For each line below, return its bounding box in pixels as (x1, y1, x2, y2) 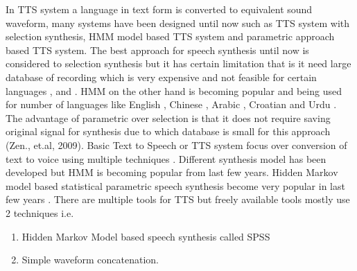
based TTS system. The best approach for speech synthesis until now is (6, 42, 309, 57)
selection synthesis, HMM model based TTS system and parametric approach (6, 29, 335, 44)
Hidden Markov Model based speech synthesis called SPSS (21, 229, 270, 243)
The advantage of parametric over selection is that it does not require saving (6, 110, 331, 125)
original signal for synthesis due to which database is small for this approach (6, 124, 331, 139)
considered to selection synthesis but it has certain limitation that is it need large (6, 56, 351, 71)
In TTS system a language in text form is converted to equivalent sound (6, 2, 313, 16)
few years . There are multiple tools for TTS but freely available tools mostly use (6, 192, 350, 207)
